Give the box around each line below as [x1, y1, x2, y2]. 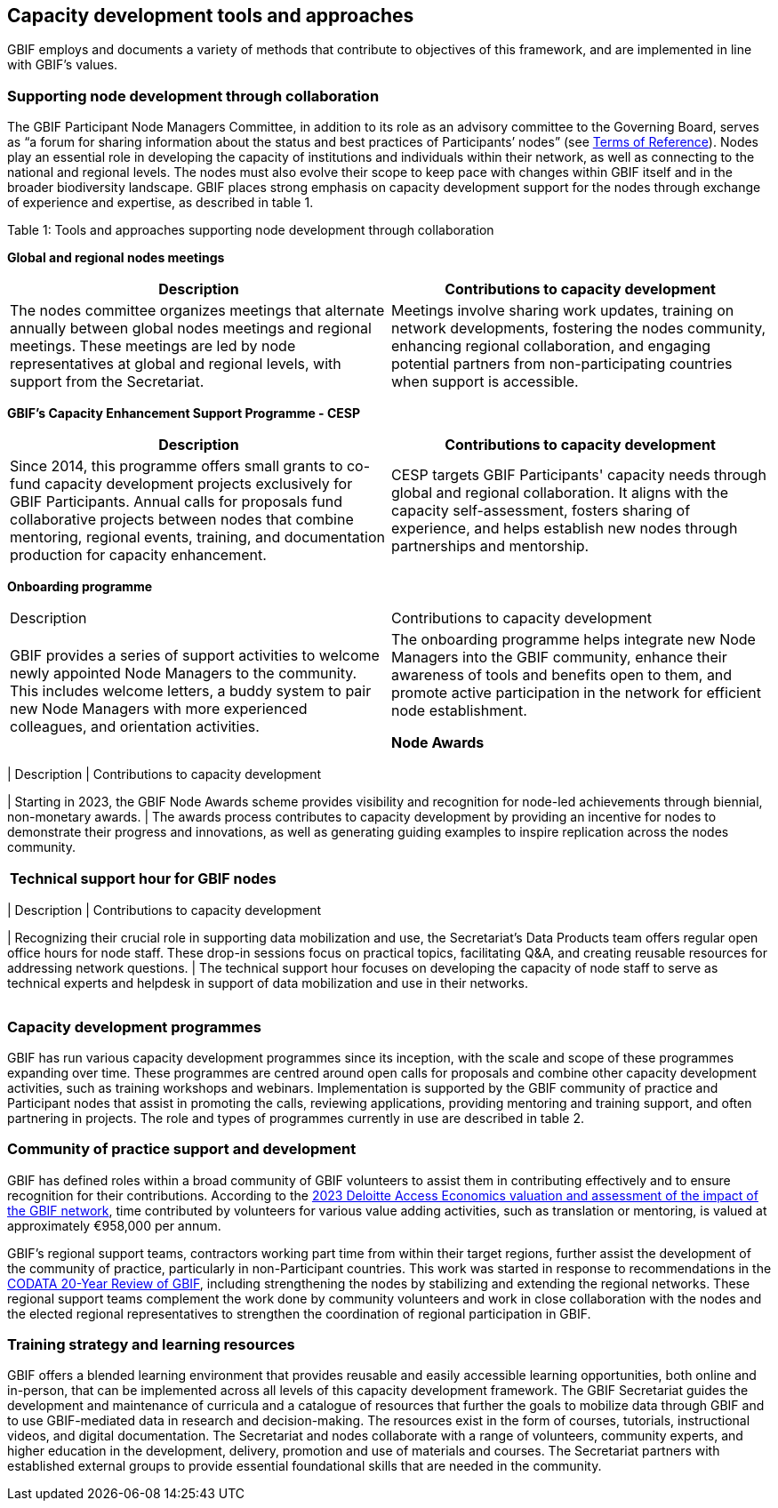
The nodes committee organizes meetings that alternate [10, 301, 385, 320]
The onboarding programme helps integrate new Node [391, 630, 756, 649]
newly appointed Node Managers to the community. [10, 664, 357, 683]
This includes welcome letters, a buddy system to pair [10, 682, 372, 701]
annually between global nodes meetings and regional [10, 319, 372, 338]
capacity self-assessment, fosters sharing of [391, 501, 691, 520]
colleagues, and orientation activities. [10, 718, 260, 736]
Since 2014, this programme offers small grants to [10, 457, 343, 476]
